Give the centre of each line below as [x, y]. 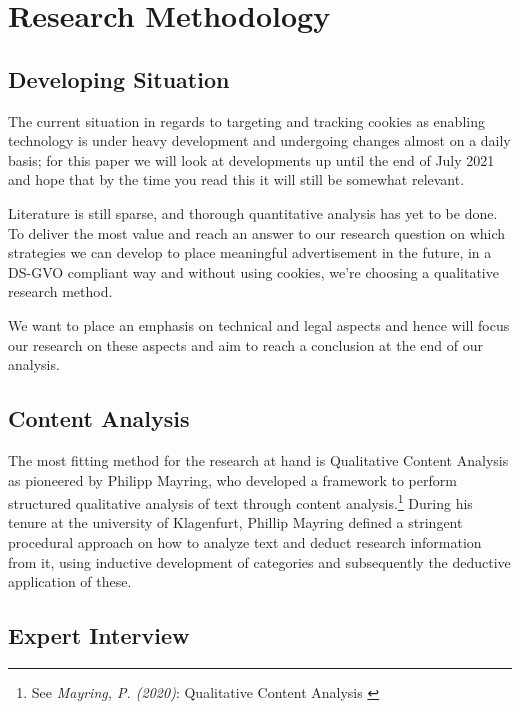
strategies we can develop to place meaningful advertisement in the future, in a [250, 252]
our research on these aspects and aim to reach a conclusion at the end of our [245, 344]
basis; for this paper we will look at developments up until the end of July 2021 [251, 159]
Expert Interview [99, 635]
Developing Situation [119, 78]
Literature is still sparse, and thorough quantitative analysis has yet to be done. [253, 212]
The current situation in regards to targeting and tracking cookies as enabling [246, 120]
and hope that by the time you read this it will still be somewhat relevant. [236, 179]
